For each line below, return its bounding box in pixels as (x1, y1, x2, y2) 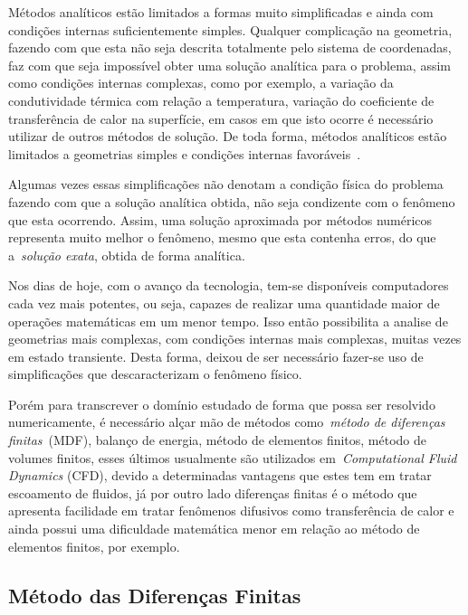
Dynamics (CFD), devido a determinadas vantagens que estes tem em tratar (8, 466, 432, 485)
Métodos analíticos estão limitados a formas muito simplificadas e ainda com (8, 3, 434, 21)
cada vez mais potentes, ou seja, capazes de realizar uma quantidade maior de (8, 293, 440, 312)
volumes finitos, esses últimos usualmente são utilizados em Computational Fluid (8, 448, 457, 467)
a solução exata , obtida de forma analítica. (8, 245, 245, 264)
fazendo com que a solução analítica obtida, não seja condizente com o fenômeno (8, 192, 455, 211)
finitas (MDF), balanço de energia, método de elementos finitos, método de (8, 430, 427, 449)
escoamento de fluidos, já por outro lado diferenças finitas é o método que (8, 483, 417, 502)
